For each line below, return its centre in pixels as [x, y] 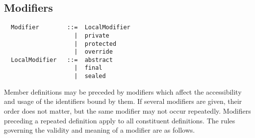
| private [92, 35]
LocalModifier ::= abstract [62, 60]
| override [93, 52]
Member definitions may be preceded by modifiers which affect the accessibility [123, 91]
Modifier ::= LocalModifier [71, 28]
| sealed [90, 76]
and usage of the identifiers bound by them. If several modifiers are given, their [123, 101]
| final [88, 68]
